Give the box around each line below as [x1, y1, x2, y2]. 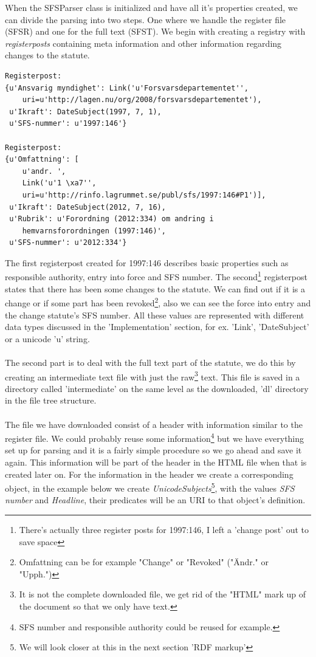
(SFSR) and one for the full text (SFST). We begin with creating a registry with [5, 25, 306, 38]
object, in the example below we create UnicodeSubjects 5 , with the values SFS [5, 480, 295, 494]
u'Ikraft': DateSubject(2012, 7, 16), [9, 202, 166, 212]
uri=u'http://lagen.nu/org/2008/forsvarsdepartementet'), [22, 95, 262, 105]
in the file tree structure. [5, 394, 97, 407]
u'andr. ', [22, 167, 66, 176]
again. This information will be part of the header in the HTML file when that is [5, 456, 307, 468]
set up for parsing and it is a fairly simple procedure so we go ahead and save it [5, 444, 302, 456]
